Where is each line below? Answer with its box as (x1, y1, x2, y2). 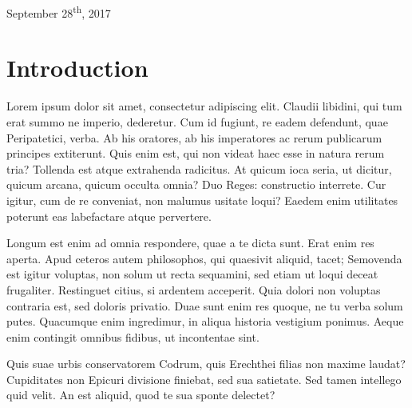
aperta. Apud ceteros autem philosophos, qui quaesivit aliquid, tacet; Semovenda (6, 250, 402, 266)
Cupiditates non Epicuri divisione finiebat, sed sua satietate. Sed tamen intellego (6, 370, 402, 387)
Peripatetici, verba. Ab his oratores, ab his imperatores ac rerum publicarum (6, 129, 382, 146)
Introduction (6, 51, 149, 84)
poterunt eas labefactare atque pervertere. (6, 207, 212, 224)
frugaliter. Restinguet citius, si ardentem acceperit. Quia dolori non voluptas (6, 281, 381, 298)
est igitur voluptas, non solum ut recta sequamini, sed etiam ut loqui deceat (6, 266, 378, 282)
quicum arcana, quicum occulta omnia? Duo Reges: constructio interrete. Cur (6, 176, 386, 193)
